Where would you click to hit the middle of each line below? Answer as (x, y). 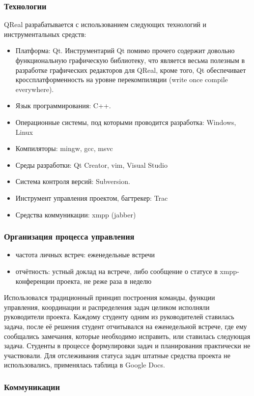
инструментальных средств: (45, 34)
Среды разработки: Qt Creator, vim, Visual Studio (91, 165)
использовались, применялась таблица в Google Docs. (85, 365)
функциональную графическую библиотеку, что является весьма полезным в (130, 60)
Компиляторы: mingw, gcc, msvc (64, 148)
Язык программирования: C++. (63, 106)
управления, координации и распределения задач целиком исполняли (107, 307)
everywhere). (35, 89)
